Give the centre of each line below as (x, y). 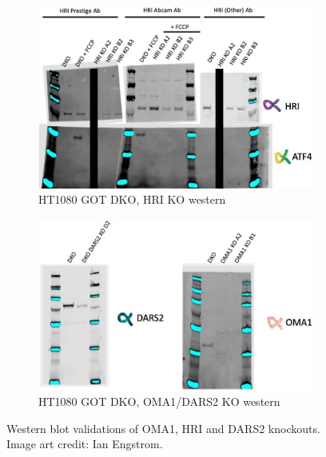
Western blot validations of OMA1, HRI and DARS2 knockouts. (163, 428)
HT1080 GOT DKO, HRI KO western (132, 199)
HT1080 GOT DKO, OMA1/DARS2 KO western (159, 401)
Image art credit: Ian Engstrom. (85, 444)
